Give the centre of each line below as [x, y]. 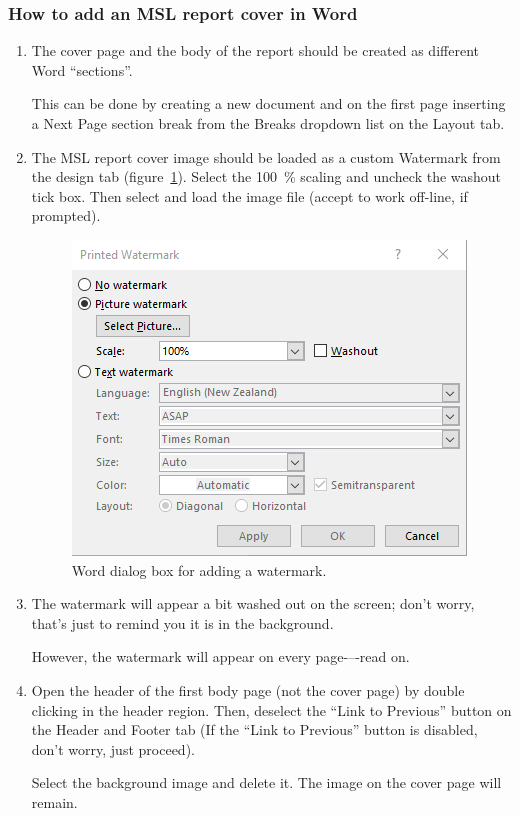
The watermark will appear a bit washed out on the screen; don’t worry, [253, 603]
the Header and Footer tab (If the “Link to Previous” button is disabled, [254, 729]
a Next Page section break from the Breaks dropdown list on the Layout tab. [268, 123]
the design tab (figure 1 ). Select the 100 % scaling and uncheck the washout [266, 176]
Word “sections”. [82, 69]
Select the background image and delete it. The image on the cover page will [266, 782]
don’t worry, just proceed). [113, 748]
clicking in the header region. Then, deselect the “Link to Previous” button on [271, 709]
